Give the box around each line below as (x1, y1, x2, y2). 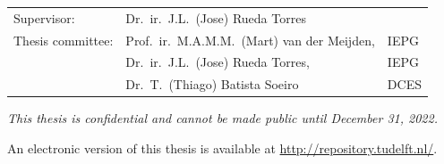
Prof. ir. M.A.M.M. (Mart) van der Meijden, (125, 30, 375, 49)
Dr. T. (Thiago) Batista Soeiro (125, 75, 299, 94)
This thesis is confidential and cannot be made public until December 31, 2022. (7, 109, 438, 127)
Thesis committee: (13, 30, 114, 49)
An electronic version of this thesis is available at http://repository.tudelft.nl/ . (7, 138, 438, 157)
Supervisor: (13, 8, 75, 27)
